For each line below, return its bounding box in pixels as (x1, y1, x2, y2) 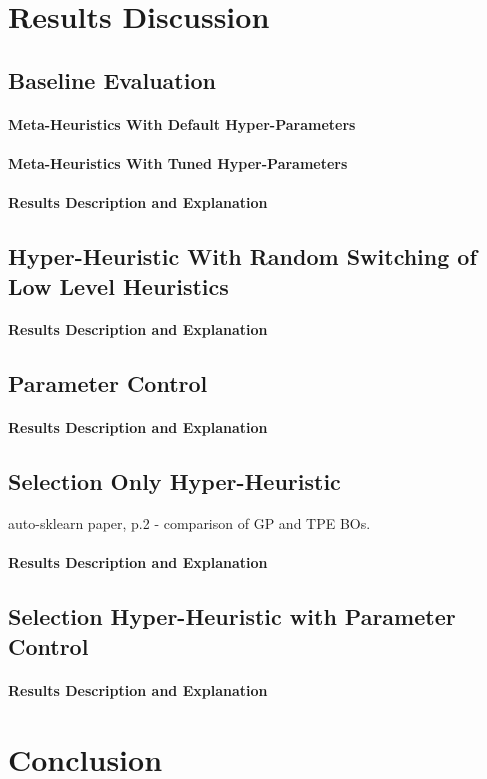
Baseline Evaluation (8, 64, 216, 95)
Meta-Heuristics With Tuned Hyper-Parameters (8, 152, 348, 173)
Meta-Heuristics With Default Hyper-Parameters (8, 113, 356, 134)
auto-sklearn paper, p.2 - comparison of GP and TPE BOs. (8, 513, 371, 534)
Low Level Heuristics (8, 270, 229, 301)
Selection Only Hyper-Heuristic (8, 466, 341, 497)
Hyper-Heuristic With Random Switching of (8, 241, 477, 272)
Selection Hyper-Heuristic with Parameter (8, 601, 456, 632)
